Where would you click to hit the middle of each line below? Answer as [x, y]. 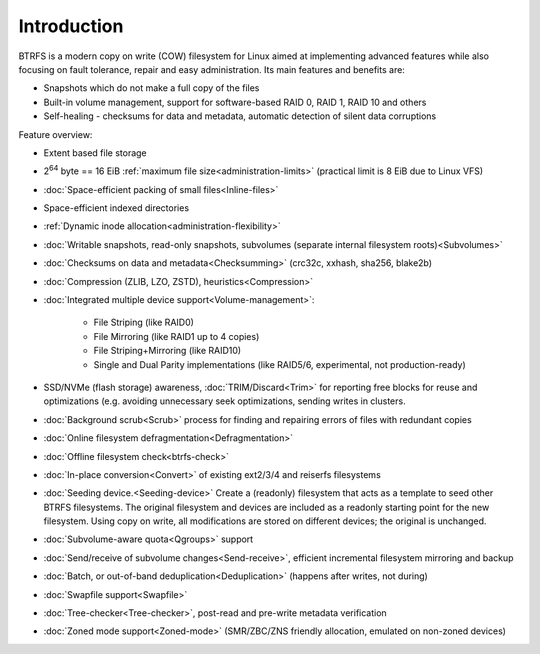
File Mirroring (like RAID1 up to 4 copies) [176, 336]
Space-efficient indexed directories [116, 208]
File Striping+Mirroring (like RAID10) [167, 351]
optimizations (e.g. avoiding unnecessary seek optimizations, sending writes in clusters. [224, 401]
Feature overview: [55, 134]
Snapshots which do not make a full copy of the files [151, 88]
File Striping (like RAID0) [144, 322]
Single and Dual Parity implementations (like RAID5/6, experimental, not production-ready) [280, 364]
